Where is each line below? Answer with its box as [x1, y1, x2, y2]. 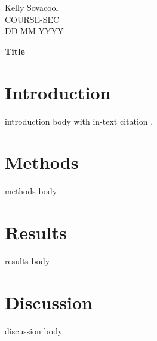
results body [5, 254, 50, 267]
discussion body [5, 324, 63, 337]
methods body [5, 185, 57, 197]
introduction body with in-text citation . [5, 114, 153, 127]
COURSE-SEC [5, 13, 60, 25]
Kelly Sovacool [5, 1, 59, 13]
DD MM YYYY [5, 25, 64, 37]
